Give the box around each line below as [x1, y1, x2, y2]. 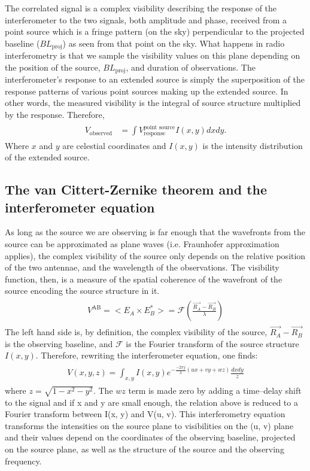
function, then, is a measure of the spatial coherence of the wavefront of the [5, 272, 282, 285]
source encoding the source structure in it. [5, 284, 160, 297]
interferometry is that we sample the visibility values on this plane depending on [5, 49, 300, 62]
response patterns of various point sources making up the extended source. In [5, 84, 288, 97]
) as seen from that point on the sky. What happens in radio [62, 37, 285, 49]
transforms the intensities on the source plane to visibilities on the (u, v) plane [5, 419, 294, 432]
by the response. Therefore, [5, 108, 105, 121]
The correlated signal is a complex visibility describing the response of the [5, 2, 277, 14]
